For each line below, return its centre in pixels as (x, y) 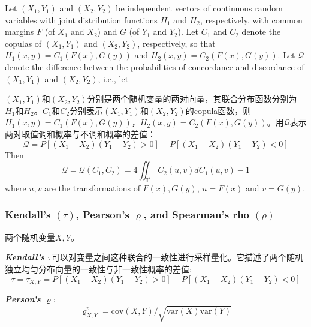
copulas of (23, 43)
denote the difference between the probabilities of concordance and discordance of (155, 66)
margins (19, 31)
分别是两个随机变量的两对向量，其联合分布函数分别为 (192, 99)
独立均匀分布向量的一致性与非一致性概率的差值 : (98, 268)
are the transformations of (92, 187)
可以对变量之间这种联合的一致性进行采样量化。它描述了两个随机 (178, 257)
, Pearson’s (102, 214)
